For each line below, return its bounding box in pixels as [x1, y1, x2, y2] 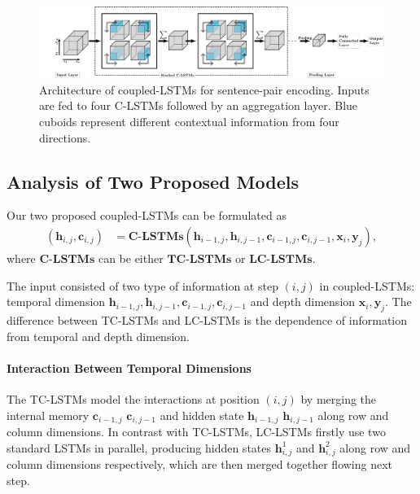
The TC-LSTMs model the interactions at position [7, 390, 260, 407]
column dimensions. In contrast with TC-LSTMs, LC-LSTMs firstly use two [7, 423, 386, 439]
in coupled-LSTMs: [319, 277, 415, 294]
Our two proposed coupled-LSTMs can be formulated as [7, 207, 287, 224]
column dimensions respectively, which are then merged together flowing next [7, 456, 393, 473]
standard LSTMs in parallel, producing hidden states [7, 439, 272, 456]
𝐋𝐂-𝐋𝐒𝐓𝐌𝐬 [249, 253, 313, 265]
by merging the [300, 390, 377, 407]
